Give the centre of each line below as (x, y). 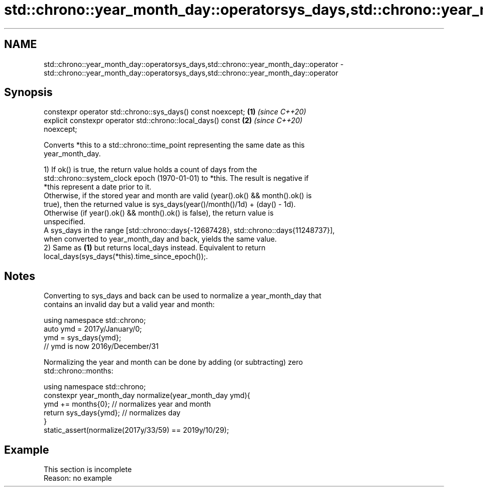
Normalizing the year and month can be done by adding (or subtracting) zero (173, 362)
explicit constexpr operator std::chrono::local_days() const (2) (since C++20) (173, 121)
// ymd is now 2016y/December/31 (101, 346)
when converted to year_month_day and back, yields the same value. (160, 239)
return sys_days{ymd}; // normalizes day (112, 413)
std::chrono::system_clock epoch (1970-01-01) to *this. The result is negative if (176, 178)
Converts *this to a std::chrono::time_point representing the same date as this (174, 145)
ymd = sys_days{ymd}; (82, 338)
